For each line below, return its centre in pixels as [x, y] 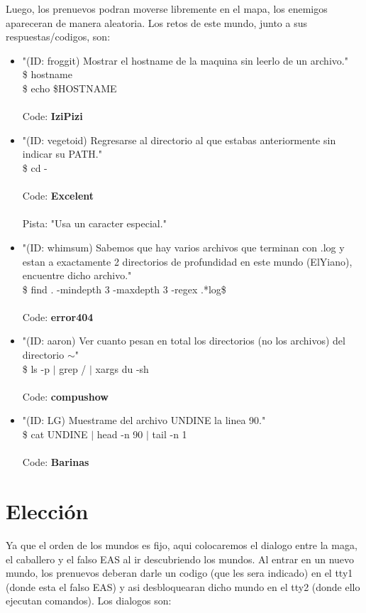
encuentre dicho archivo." [77, 275]
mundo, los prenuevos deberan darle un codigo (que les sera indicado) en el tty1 [179, 573]
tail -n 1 [170, 434]
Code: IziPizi [52, 116]
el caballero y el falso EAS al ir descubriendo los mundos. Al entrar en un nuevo [180, 559]
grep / [73, 368]
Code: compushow [65, 396]
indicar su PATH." [62, 154]
